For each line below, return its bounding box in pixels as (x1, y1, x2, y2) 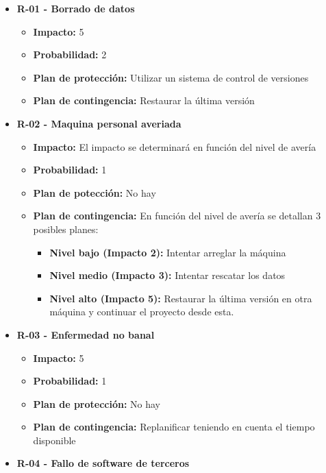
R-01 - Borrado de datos (16, 1, 135, 15)
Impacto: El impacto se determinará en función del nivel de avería (33, 139, 316, 154)
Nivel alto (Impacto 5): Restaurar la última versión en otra (49, 291, 312, 305)
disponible (33, 433, 76, 447)
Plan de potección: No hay (33, 185, 156, 199)
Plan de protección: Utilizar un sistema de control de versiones (33, 70, 309, 84)
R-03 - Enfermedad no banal (16, 327, 155, 341)
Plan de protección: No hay (33, 396, 160, 411)
